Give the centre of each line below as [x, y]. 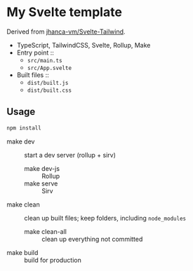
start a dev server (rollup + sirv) [70, 155]
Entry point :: [35, 53]
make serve [41, 183]
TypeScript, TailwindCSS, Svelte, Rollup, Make [84, 45]
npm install [24, 128]
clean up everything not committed [92, 239]
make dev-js [42, 168]
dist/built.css [49, 90]
